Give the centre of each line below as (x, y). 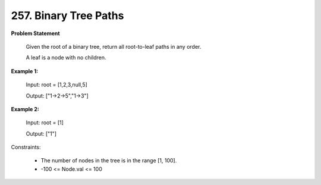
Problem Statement (35, 33)
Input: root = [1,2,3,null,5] (56, 85)
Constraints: (26, 147)
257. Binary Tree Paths (67, 15)
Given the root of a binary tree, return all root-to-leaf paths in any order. (114, 46)
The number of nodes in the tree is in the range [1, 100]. (109, 161)
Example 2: (25, 109)
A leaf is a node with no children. (66, 58)
